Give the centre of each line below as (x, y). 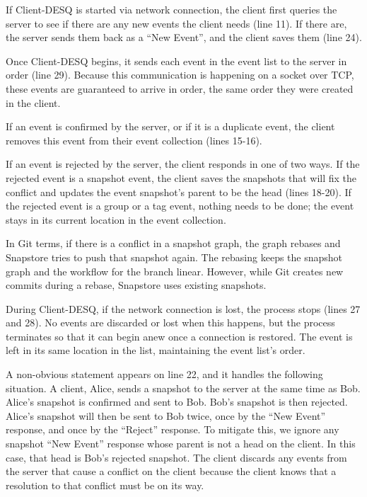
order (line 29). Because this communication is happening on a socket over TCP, (180, 75)
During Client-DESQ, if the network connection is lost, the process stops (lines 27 (183, 308)
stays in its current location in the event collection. (116, 219)
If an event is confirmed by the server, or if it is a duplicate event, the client (170, 126)
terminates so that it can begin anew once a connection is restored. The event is (179, 336)
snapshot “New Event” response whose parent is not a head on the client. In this (181, 444)
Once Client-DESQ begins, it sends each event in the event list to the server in (176, 61)
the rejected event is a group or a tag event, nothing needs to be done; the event (180, 206)
